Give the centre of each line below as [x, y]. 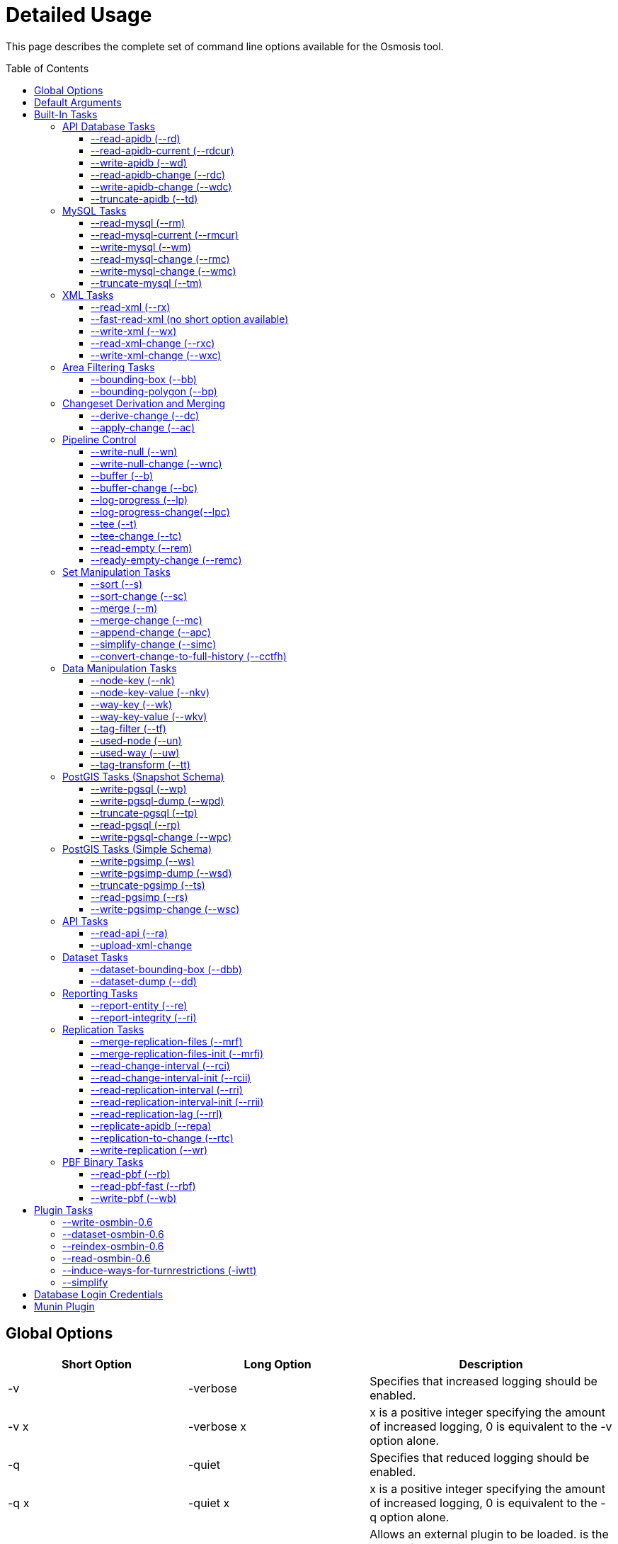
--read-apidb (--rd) [136, 138]
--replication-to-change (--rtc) [162, 1137]
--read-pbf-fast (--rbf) [143, 1186]
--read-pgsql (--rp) [136, 824]
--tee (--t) [114, 523]
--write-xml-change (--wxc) [156, 355]
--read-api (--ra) [130, 933]
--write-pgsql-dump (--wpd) [158, 800]
